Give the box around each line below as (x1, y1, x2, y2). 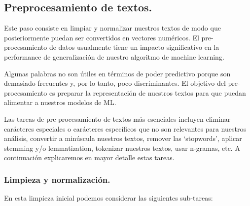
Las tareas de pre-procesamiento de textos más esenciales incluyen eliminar (4, 113, 231, 124)
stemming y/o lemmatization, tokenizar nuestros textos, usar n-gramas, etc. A (4, 142, 240, 153)
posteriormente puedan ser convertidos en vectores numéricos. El (4, 32, 199, 42)
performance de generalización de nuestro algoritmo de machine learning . (4, 51, 224, 62)
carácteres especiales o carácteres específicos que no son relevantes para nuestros (4, 123, 246, 134)
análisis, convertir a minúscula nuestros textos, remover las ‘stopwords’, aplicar (4, 133, 242, 143)
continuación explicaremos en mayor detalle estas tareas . (4, 152, 175, 163)
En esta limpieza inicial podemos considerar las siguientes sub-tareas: (4, 193, 213, 203)
